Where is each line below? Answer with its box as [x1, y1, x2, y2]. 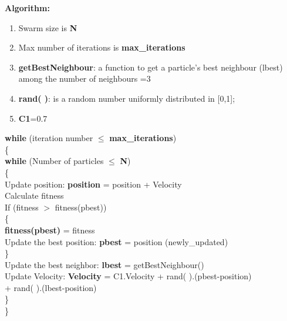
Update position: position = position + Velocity [5, 178, 182, 190]
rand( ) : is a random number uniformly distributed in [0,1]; [18, 92, 235, 104]
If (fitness [5, 200, 39, 213]
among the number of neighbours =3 [18, 72, 151, 85]
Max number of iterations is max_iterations [18, 41, 185, 53]
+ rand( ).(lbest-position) [5, 281, 97, 293]
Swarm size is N [18, 21, 77, 34]
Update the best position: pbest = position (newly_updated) [5, 235, 228, 248]
